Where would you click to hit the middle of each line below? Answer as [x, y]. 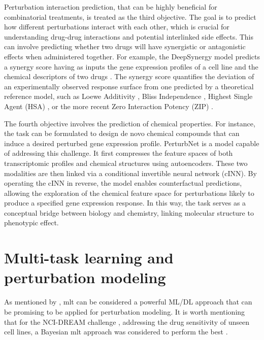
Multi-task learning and [89, 258]
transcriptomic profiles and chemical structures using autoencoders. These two [126, 163]
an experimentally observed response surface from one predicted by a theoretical [129, 86]
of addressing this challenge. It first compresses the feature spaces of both [119, 153]
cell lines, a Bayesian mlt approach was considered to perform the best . [116, 332]
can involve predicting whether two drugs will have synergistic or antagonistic [125, 46]
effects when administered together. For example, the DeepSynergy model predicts [132, 56]
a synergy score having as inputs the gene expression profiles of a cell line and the [131, 66]
